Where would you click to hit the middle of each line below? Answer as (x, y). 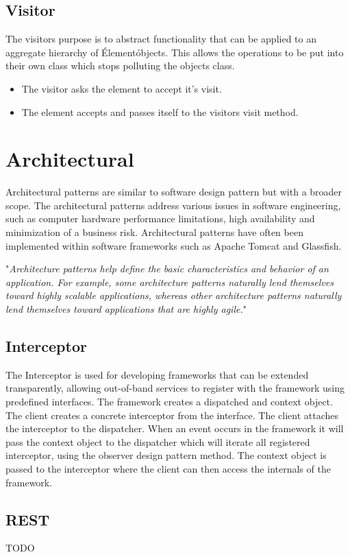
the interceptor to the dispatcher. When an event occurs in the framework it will (175, 428)
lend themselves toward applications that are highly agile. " (126, 309)
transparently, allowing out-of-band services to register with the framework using (175, 388)
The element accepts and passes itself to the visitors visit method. (160, 111)
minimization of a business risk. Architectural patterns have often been (154, 232)
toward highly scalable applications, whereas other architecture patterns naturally (174, 295)
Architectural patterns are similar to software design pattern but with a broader (174, 192)
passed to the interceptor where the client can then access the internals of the (168, 469)
